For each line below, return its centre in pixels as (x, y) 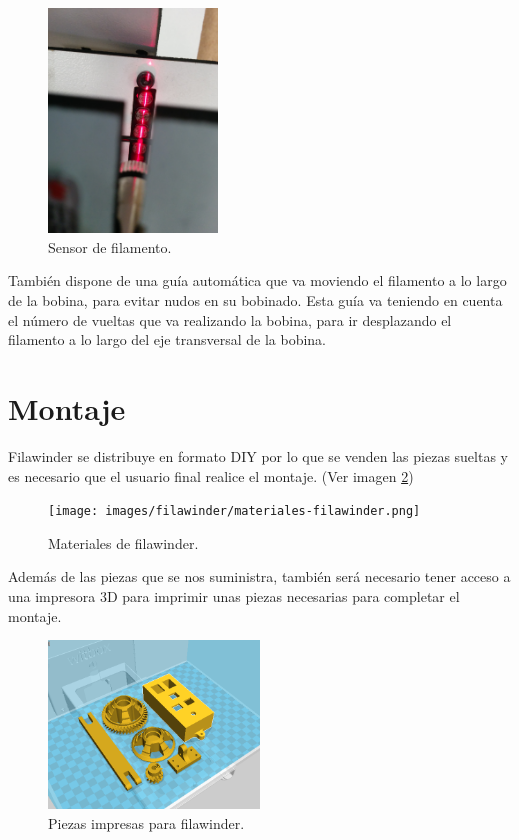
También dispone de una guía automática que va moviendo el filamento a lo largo (257, 280)
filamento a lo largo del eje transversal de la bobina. (167, 339)
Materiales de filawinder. (123, 542)
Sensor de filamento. (110, 246)
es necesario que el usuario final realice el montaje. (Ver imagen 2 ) (211, 475)
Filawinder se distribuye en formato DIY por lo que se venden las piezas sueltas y (258, 455)
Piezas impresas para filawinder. (146, 822)
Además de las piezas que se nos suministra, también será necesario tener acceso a (259, 576)
